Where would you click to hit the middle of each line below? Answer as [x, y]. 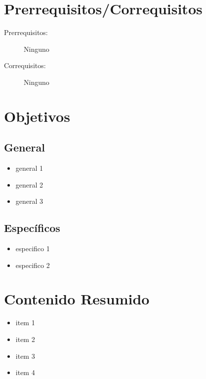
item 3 [25, 356]
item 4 [25, 372]
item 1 [25, 322]
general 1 [29, 168]
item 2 [25, 339]
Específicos [32, 228]
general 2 [29, 184]
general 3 [29, 201]
